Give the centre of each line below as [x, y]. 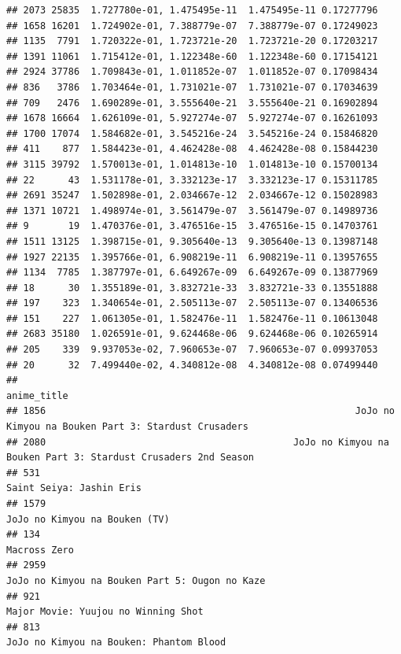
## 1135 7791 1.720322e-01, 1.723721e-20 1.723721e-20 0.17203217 [192, 41]
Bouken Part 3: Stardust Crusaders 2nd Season [130, 458]
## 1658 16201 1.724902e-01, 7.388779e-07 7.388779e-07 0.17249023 [192, 26]
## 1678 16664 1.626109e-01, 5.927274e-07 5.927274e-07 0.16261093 [192, 118]
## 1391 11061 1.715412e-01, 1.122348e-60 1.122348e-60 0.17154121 [192, 56]
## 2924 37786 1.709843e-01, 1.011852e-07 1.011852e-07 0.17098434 [192, 72]
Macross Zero [40, 550]
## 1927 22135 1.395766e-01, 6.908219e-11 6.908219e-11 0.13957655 [192, 257]
